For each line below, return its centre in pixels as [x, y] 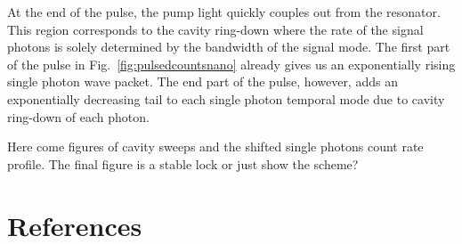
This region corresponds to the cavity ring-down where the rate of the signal [215, 29]
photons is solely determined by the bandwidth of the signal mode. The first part [229, 47]
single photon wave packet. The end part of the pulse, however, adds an [203, 81]
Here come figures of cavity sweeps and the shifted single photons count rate [215, 146]
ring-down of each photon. [78, 116]
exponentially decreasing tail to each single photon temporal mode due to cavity [226, 98]
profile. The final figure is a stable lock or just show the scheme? [183, 163]
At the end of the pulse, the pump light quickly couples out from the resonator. [224, 12]
